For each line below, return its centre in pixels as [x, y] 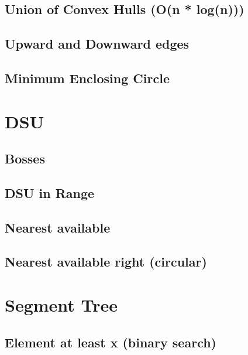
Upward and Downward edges [97, 44]
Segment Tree [61, 305]
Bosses [25, 158]
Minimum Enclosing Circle [87, 78]
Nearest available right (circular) [106, 262]
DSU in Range [50, 192]
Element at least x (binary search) [111, 342]
